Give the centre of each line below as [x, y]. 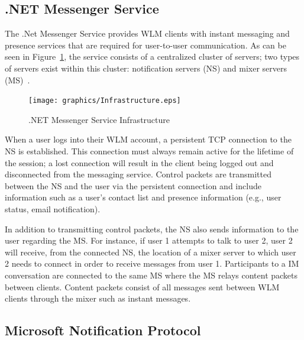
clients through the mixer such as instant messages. [98, 298]
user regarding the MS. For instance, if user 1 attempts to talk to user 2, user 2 [149, 240]
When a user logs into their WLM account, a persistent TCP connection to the [148, 139]
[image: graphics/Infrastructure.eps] [105, 101]
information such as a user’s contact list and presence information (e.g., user [143, 197]
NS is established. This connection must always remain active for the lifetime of [149, 151]
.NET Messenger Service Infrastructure [99, 119]
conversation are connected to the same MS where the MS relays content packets [151, 275]
